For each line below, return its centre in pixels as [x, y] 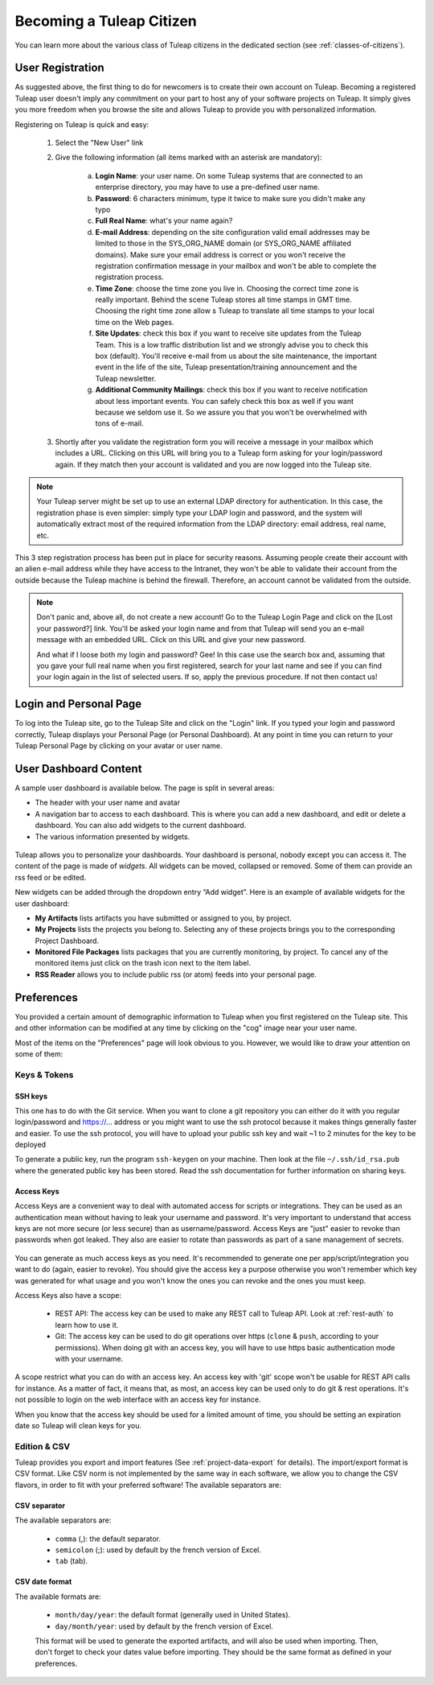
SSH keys [31, 1096]
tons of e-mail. [119, 423]
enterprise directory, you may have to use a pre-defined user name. [208, 187]
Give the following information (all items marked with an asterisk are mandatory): [188, 158]
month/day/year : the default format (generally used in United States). [173, 1615]
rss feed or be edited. [51, 877]
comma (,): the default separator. [108, 1539]
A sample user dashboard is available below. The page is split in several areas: [145, 788]
